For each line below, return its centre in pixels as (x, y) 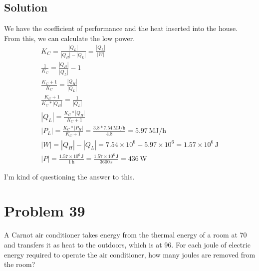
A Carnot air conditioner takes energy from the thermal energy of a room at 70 (126, 235)
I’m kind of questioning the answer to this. (69, 176)
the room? (20, 264)
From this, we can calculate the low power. (70, 38)
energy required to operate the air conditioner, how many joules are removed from (130, 254)
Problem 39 (45, 211)
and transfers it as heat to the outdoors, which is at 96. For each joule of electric (127, 244)
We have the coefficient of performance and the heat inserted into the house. (121, 28)
